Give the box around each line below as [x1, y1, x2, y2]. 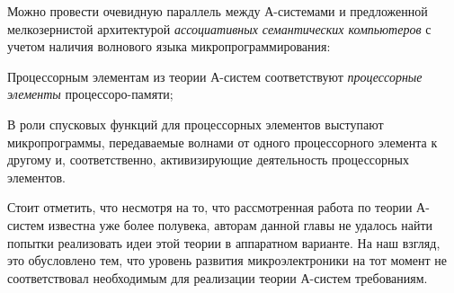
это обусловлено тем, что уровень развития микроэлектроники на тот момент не [7, 251, 448, 270]
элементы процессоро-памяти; [7, 84, 174, 103]
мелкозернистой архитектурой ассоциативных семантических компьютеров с [7, 19, 432, 38]
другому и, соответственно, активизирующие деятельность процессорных [7, 150, 409, 169]
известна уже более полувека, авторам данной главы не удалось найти [48, 215, 433, 234]
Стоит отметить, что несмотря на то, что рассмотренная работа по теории [7, 198, 413, 217]
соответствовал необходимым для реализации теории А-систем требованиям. [7, 268, 428, 287]
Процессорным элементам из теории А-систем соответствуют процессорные [7, 67, 423, 85]
